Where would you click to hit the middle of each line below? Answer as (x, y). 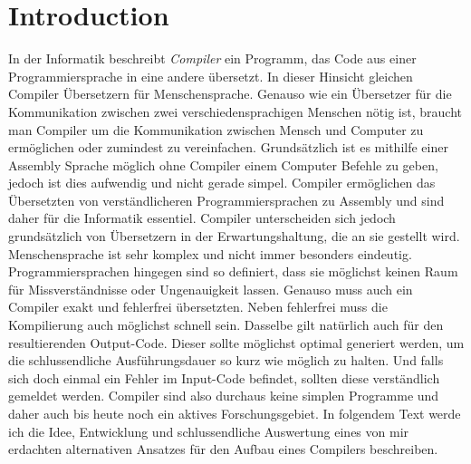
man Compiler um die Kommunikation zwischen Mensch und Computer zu (216, 129)
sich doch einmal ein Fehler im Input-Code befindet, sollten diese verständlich (224, 377)
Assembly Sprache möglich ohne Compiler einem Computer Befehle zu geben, (223, 164)
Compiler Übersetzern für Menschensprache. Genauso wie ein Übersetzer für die (230, 94)
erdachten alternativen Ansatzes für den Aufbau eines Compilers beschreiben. (223, 449)
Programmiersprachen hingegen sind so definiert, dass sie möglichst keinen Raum (233, 271)
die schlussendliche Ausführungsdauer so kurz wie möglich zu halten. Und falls (226, 360)
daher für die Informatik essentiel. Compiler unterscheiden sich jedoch (202, 218)
